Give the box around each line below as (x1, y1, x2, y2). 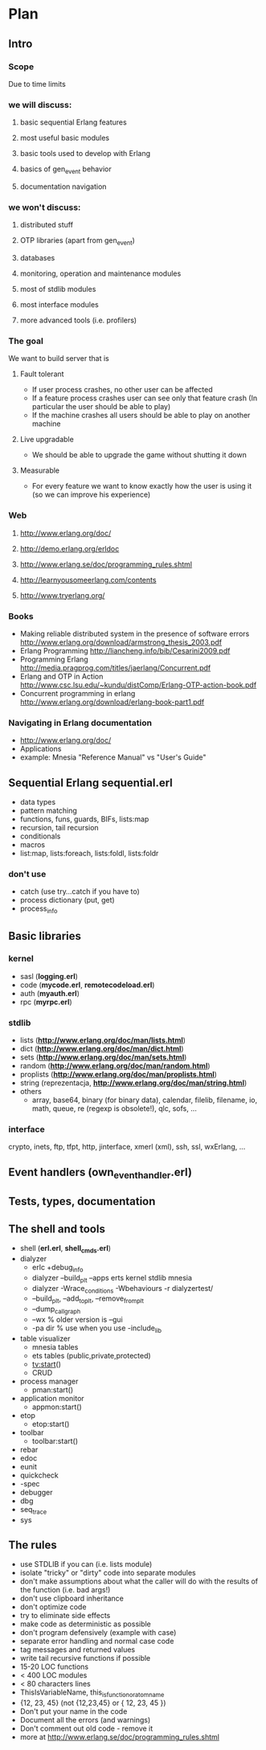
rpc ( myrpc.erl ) (19, 997, 72, 1006)
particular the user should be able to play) (31, 402, 171, 412)
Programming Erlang (19, 654, 88, 664)
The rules (8, 1538, 58, 1551)
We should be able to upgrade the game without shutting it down (31, 450, 247, 460)
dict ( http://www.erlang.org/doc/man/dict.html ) (19, 1044, 184, 1054)
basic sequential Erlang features (19, 117, 127, 127)
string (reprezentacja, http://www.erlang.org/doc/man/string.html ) (19, 1078, 248, 1088)
